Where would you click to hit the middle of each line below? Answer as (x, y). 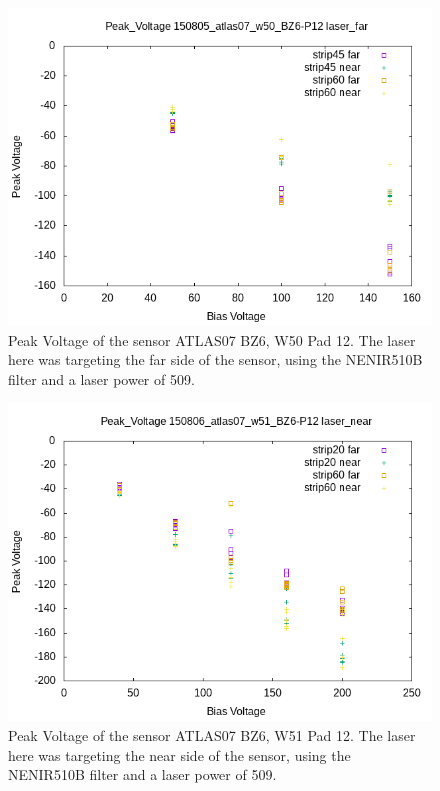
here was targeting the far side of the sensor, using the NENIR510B (215, 359)
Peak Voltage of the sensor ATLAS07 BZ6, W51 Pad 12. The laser (212, 734)
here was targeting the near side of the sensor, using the (179, 754)
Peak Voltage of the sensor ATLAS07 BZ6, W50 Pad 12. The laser (212, 339)
